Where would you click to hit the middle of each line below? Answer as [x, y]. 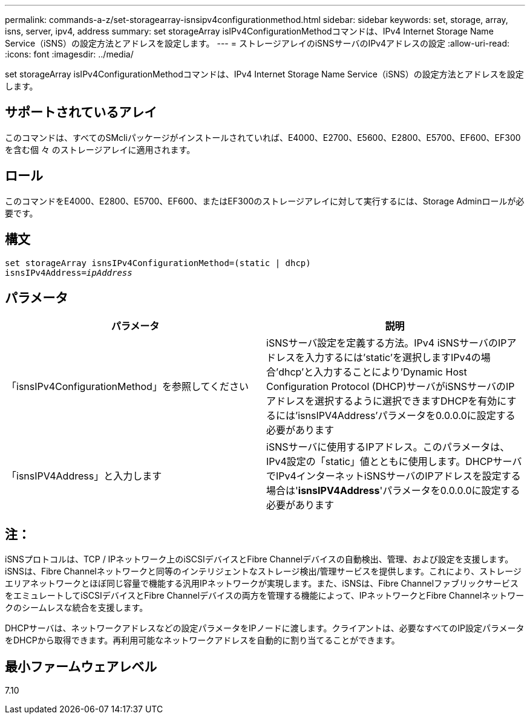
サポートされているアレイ [81, 112]
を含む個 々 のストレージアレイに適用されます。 [100, 149]
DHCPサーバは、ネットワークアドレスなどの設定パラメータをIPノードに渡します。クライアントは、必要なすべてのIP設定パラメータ [265, 628]
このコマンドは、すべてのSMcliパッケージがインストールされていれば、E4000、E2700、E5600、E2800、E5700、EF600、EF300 [263, 137]
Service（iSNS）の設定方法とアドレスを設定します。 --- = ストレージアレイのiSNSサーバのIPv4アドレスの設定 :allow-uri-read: [257, 43]
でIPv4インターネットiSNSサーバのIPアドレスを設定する [394, 476]
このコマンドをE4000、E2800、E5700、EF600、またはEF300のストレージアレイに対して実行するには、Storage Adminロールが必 [265, 201]
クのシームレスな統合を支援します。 [77, 608]
